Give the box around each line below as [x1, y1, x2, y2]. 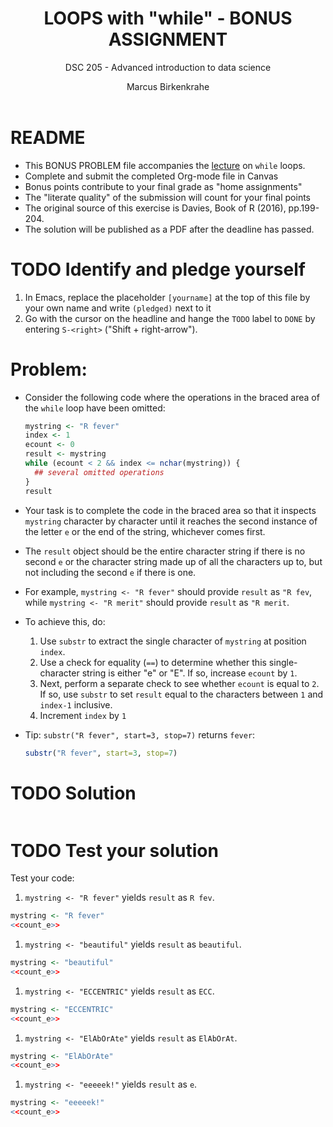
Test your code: [10, 872, 75, 884]
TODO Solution [10, 782, 137, 804]
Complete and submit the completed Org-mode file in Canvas [24, 170, 279, 182]
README [10, 126, 86, 149]
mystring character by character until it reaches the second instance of [24, 515, 318, 527]
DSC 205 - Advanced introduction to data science [64, 61, 272, 73]
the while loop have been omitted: [24, 402, 166, 414]
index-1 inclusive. [39, 698, 113, 711]
